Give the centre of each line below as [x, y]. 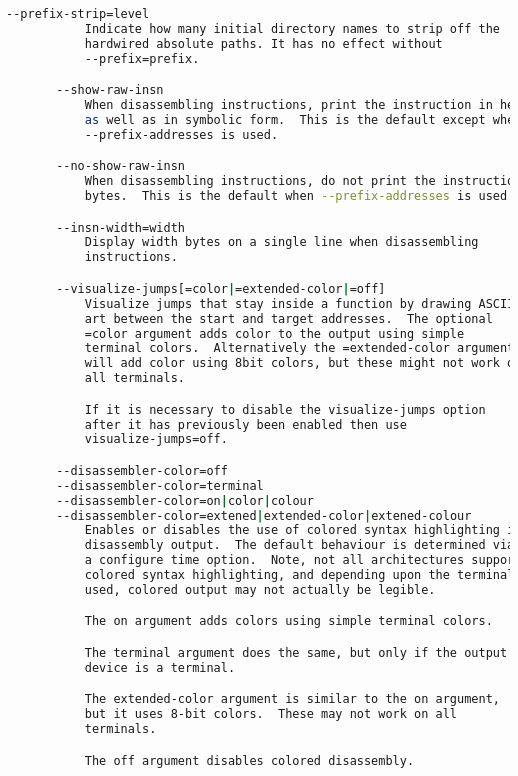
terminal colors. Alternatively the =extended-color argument [299, 348]
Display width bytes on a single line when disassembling [281, 242]
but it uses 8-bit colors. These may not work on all [271, 714]
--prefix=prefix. [142, 58]
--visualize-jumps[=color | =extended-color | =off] [221, 288]
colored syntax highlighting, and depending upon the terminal [299, 575]
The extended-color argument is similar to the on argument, [292, 699]
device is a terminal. [160, 667]
